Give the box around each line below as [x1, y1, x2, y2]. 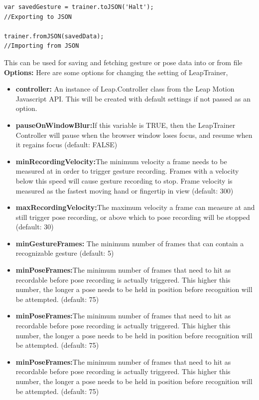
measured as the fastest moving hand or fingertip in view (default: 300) [15, 185, 234, 196]
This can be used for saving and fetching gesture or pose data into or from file [4, 57, 243, 67]
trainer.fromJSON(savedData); [4, 32, 104, 40]
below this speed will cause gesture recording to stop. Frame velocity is [15, 175, 233, 186]
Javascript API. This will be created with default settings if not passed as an [15, 93, 251, 103]
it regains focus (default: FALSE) [15, 139, 118, 150]
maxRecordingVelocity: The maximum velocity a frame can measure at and [15, 202, 255, 212]
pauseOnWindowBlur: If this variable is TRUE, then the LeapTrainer [15, 119, 236, 130]
